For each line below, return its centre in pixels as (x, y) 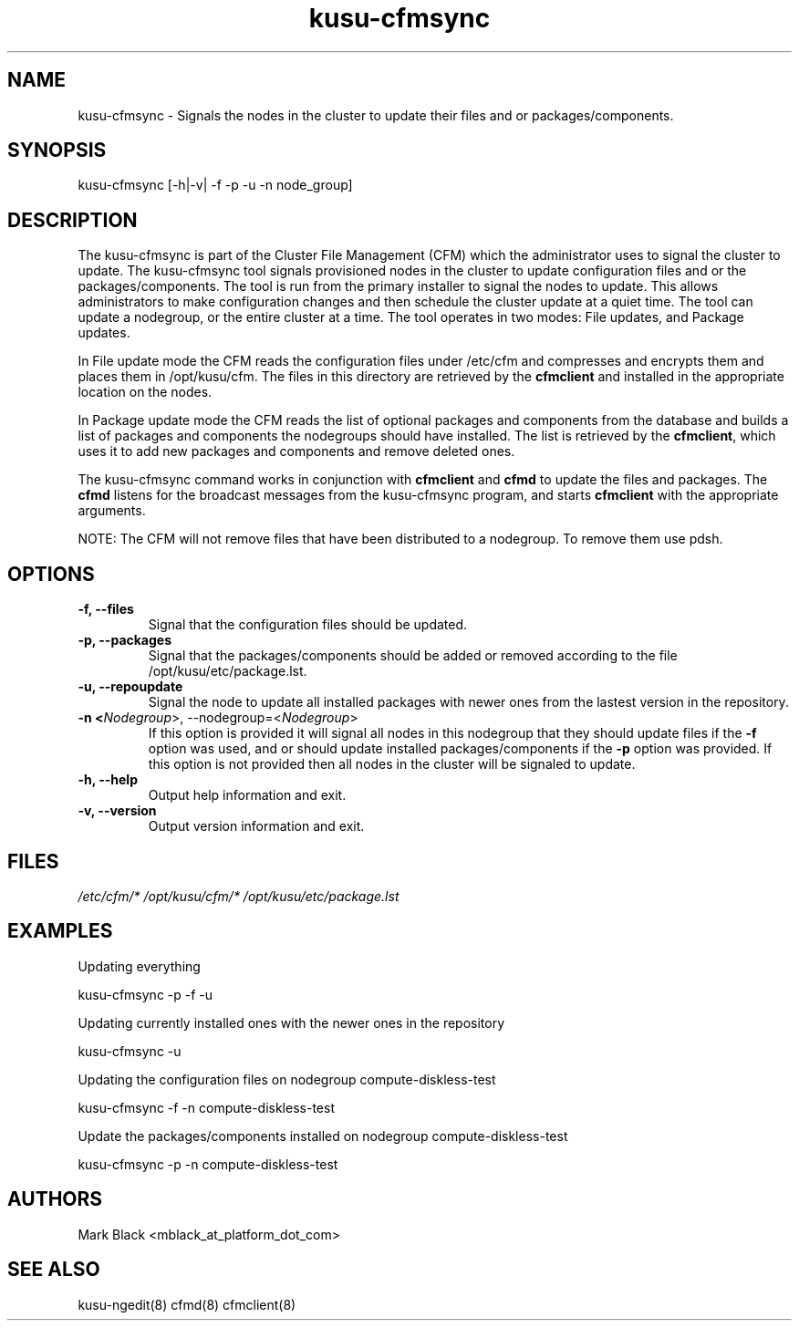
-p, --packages (125, 640)
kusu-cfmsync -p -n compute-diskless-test (208, 1164)
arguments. (112, 511)
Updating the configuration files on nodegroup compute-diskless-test (287, 1079)
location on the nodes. (145, 392)
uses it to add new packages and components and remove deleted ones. (296, 451)
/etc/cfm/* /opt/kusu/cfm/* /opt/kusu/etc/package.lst (239, 896)
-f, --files (106, 609)
